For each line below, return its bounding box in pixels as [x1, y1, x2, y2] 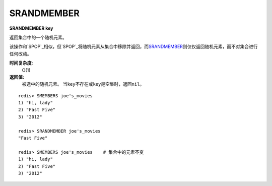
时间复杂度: [9, 60, 33, 66]
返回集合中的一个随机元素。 [9, 34, 67, 40]
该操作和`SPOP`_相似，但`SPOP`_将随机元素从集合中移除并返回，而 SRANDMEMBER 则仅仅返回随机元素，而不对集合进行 [9, 43, 258, 50]
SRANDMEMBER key [9, 25, 53, 31]
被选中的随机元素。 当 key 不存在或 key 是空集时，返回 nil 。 [22, 81, 145, 87]
